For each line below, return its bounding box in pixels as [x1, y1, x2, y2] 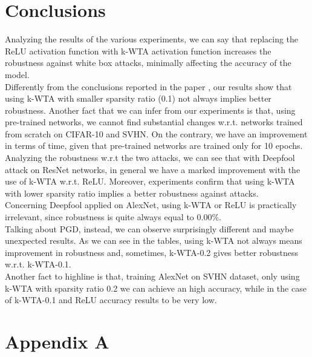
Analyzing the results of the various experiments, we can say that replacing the [5, 33, 299, 45]
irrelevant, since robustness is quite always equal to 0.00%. [5, 211, 221, 223]
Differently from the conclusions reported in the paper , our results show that [5, 80, 292, 93]
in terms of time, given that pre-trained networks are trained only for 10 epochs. [5, 139, 303, 152]
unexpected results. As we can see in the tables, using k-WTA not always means [5, 234, 302, 247]
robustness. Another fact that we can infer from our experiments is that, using [5, 103, 296, 116]
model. [5, 68, 30, 80]
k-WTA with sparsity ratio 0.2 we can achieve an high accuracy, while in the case [5, 281, 307, 294]
